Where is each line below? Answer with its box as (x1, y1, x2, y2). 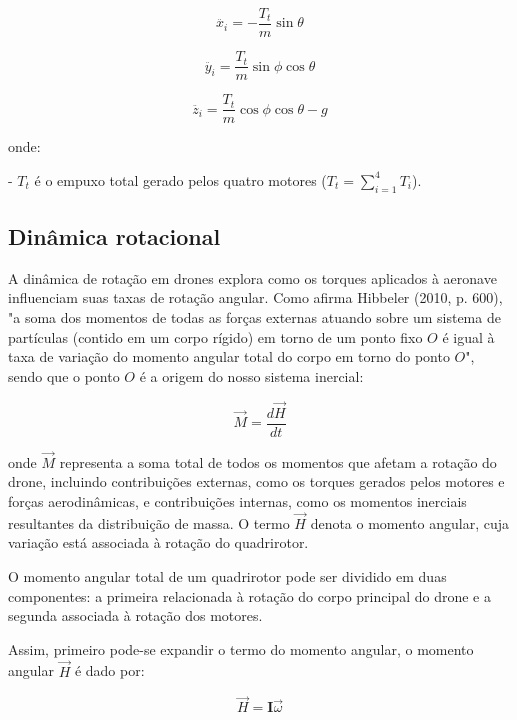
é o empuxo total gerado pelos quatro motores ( (34, 169, 327, 190)
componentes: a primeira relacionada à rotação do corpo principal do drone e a (8, 585, 491, 606)
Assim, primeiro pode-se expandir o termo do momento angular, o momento (8, 638, 474, 659)
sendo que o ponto (8, 365, 120, 386)
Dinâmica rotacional (8, 220, 221, 251)
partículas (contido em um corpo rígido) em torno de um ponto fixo (8, 326, 423, 347)
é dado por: (74, 660, 145, 681)
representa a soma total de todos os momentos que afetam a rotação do (59, 451, 497, 472)
